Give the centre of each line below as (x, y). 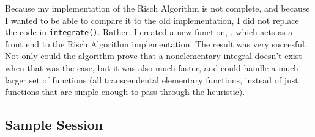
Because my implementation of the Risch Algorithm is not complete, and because (157, 8)
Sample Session (54, 125)
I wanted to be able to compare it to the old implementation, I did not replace (152, 20)
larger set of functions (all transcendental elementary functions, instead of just (152, 79)
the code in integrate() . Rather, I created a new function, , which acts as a (149, 32)
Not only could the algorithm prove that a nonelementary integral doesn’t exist (154, 56)
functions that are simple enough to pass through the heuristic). (125, 92)
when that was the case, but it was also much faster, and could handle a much (152, 68)
